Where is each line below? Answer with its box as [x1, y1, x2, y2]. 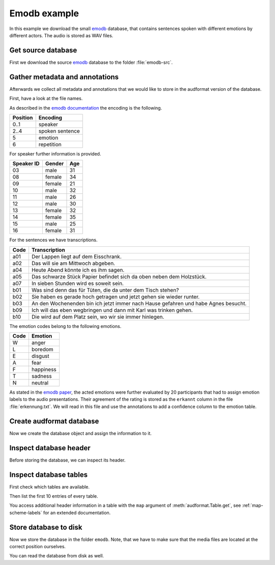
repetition [38, 141, 62, 148]
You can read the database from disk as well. [9, 553, 104, 559]
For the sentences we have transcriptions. [9, 237, 98, 243]
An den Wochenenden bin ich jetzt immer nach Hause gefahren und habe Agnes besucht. [31, 300, 247, 307]
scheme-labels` [9, 509, 42, 516]
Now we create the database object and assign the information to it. [9, 430, 152, 436]
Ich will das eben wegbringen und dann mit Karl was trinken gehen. [31, 306, 193, 314]
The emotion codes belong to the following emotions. [9, 323, 122, 329]
